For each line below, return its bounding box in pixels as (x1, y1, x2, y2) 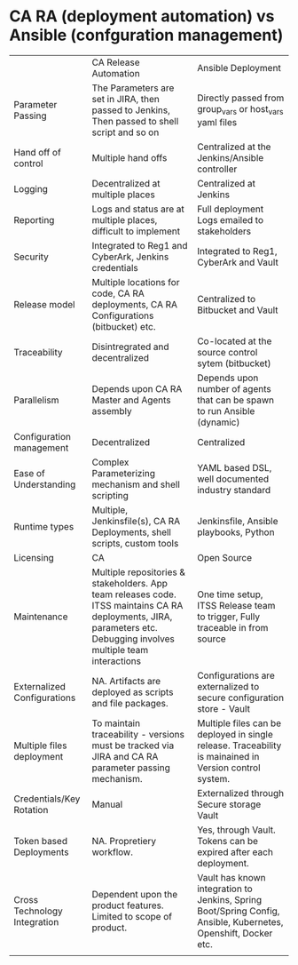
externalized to (196, 680, 260, 692)
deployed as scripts (91, 686, 174, 698)
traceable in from (196, 621, 269, 634)
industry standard (196, 483, 271, 496)
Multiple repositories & (91, 566, 186, 578)
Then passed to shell (91, 115, 179, 127)
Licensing (13, 551, 55, 563)
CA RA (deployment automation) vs (9, 6, 275, 27)
